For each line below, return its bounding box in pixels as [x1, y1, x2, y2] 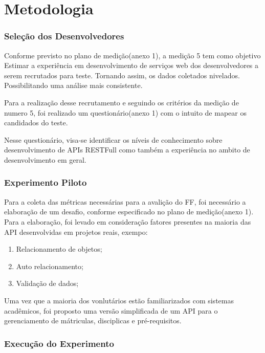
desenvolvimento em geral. [4, 154, 86, 165]
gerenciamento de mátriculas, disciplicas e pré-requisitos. [4, 315, 182, 326]
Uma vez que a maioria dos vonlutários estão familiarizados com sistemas [4, 295, 234, 305]
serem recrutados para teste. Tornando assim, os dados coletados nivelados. [4, 70, 240, 80]
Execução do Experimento [4, 337, 114, 349]
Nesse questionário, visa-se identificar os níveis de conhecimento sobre [4, 134, 223, 145]
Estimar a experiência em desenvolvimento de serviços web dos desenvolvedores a [4, 60, 259, 71]
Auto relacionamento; [16, 260, 83, 271]
